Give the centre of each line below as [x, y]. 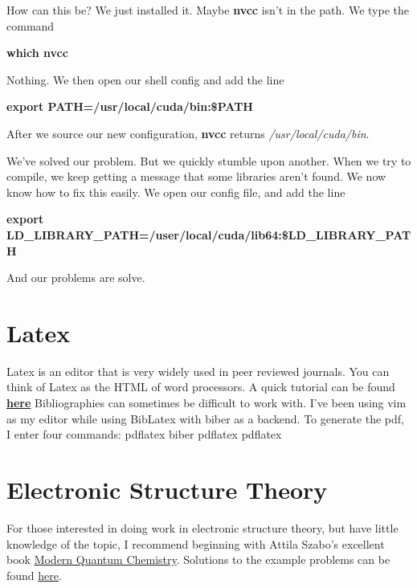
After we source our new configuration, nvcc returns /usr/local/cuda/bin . [188, 133]
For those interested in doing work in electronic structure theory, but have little [202, 527]
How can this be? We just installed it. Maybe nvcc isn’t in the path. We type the [208, 10]
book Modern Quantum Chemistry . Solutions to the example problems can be [198, 559]
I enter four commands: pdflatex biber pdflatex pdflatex [144, 434]
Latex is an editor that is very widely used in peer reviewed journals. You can [198, 371]
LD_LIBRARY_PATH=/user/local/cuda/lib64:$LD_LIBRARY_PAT [209, 234]
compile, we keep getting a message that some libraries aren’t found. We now [196, 176]
